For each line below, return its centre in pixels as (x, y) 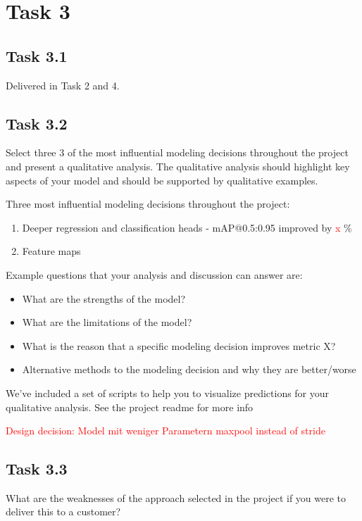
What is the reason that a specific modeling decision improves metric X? (179, 345)
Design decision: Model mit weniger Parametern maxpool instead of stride (166, 431)
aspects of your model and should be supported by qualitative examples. (162, 180)
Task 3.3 (37, 469)
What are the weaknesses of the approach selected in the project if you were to (176, 497)
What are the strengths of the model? (104, 298)
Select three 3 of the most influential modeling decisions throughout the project (177, 152)
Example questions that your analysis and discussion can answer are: (154, 274)
